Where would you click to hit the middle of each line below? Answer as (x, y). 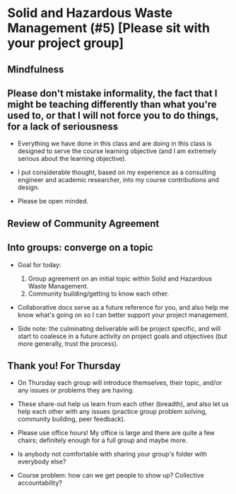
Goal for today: (39, 264)
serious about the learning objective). (72, 159)
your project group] (66, 43)
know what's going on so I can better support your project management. (123, 315)
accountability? (40, 483)
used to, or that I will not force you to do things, (113, 115)
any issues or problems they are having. (76, 391)
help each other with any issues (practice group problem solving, (112, 412)
